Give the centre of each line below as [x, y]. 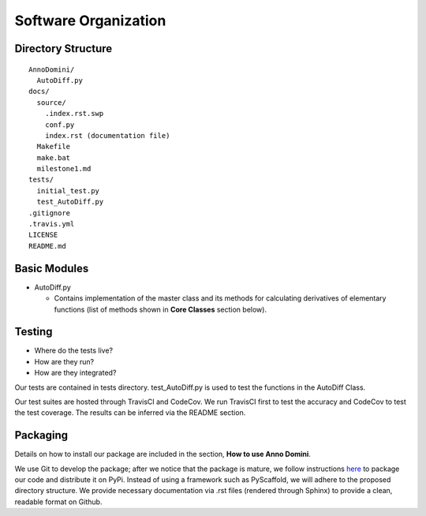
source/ [51, 102]
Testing [34, 332]
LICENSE [43, 235]
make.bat [54, 157]
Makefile [54, 147]
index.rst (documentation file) [107, 135]
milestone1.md [64, 169]
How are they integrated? [75, 373]
